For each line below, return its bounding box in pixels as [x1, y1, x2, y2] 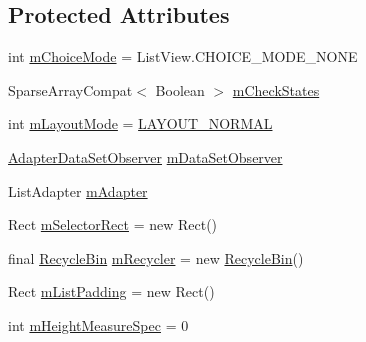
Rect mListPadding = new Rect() [8, 281, 215, 302]
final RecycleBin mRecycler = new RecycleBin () [8, 247, 304, 268]
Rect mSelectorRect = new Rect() [8, 214, 218, 235]
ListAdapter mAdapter [8, 180, 148, 201]
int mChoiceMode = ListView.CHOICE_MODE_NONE [8, 46, 358, 67]
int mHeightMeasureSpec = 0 [8, 314, 189, 335]
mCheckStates [232, 79, 320, 100]
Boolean [155, 79, 205, 100]
